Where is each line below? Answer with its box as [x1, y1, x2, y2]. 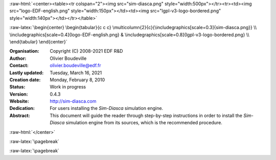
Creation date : [9, 77, 41, 83]
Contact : [9, 62, 29, 68]
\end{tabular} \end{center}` [9, 38, 67, 44]
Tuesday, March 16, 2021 [50, 70, 102, 76]
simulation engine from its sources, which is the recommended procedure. [65, 120, 222, 126]
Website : [9, 98, 29, 104]
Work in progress [50, 84, 86, 90]
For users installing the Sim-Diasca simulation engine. [50, 105, 164, 111]
